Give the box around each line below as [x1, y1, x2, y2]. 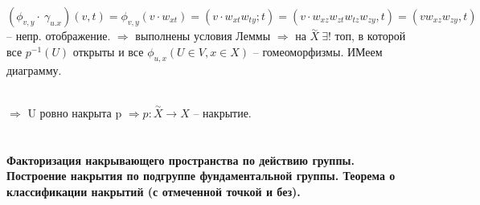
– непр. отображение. [6, 27, 111, 44]
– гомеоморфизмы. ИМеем [252, 43, 383, 59]
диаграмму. [6, 61, 62, 78]
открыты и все [72, 43, 144, 59]
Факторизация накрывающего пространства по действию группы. [6, 151, 355, 168]
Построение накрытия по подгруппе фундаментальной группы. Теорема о [6, 167, 396, 184]
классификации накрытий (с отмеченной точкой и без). [6, 182, 301, 199]
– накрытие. [193, 105, 252, 121]
